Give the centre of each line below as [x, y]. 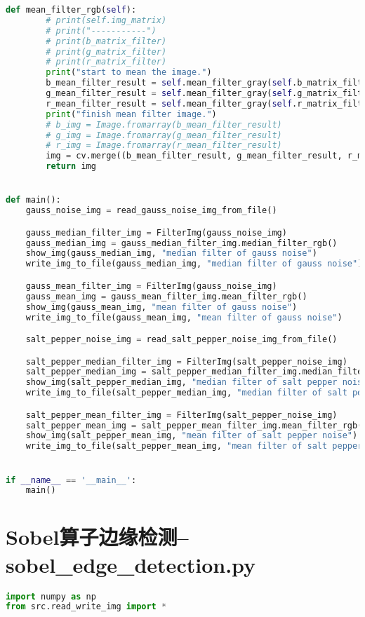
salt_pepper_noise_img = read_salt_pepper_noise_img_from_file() [181, 340]
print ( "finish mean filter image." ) [131, 114]
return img [71, 167]
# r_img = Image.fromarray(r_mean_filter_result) [164, 145]
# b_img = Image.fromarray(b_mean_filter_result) [164, 124]
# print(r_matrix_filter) [106, 62]
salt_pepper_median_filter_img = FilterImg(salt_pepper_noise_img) [186, 361]
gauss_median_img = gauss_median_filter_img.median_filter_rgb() [181, 243]
